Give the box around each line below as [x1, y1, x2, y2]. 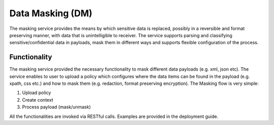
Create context [22, 97, 53, 103]
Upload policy [22, 89, 51, 96]
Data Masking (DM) [9, 8, 92, 19]
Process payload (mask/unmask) [22, 104, 91, 110]
